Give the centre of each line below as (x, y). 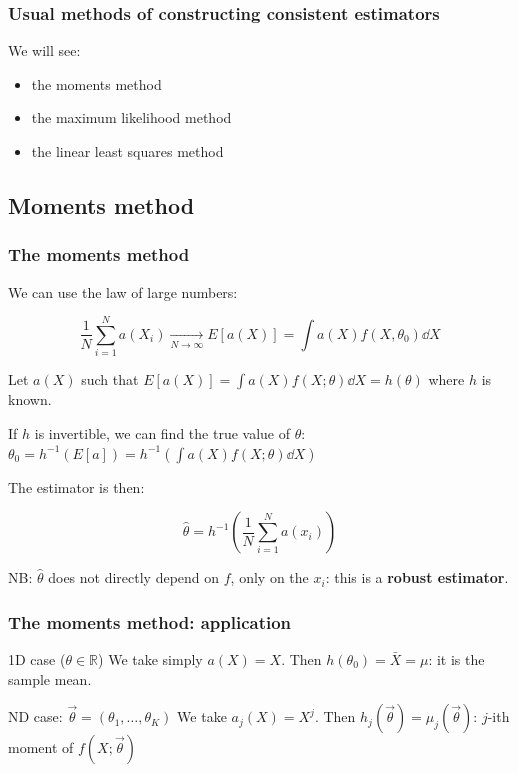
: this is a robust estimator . (417, 577)
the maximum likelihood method (131, 117)
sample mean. (50, 678)
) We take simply (150, 658)
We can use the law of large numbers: (123, 291)
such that (110, 379)
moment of (41, 747)
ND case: (35, 716)
